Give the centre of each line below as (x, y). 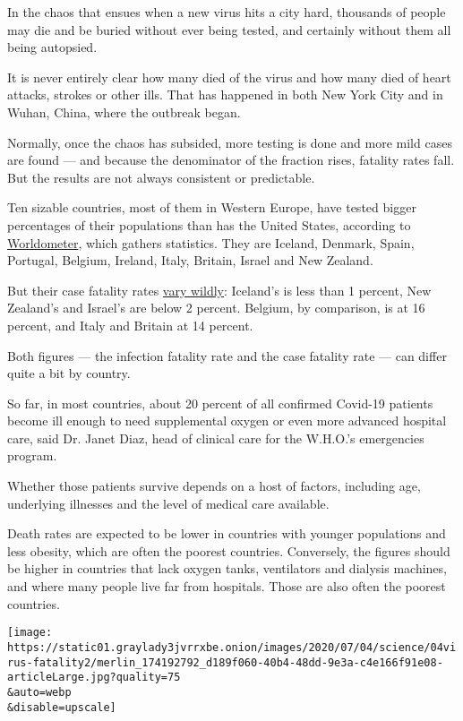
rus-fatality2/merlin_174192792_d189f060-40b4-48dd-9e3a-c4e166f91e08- (225, 662)
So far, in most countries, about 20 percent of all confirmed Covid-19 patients (220, 403)
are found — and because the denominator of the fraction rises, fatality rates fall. (231, 160)
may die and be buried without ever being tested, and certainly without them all (229, 29)
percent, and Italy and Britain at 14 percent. (130, 325)
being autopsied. (52, 47)
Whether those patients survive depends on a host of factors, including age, (214, 486)
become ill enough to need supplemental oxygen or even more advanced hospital (227, 421)
